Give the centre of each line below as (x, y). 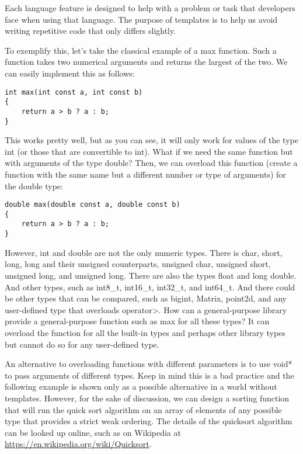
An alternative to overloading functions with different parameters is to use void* (149, 364)
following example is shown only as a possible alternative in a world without (141, 387)
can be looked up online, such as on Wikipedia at (93, 432)
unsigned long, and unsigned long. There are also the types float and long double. (151, 275)
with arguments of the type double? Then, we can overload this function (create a (151, 163)
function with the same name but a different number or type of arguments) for (145, 174)
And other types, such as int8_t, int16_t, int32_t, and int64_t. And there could (150, 287)
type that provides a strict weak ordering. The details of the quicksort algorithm (149, 421)
